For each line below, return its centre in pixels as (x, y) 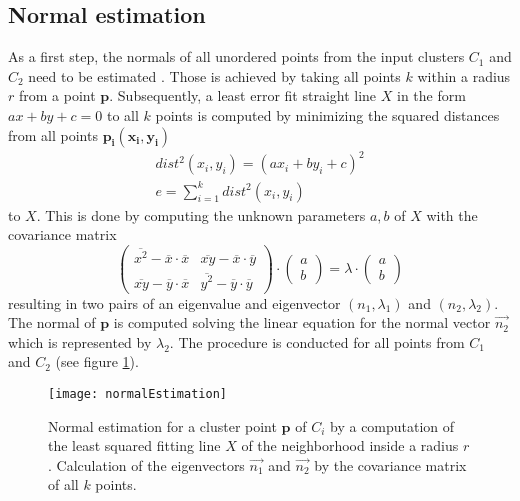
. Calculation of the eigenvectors (146, 464)
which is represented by (80, 341)
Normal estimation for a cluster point (162, 425)
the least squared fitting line (134, 445)
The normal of (52, 322)
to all (122, 114)
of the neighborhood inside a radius (350, 445)
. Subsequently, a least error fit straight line (243, 95)
